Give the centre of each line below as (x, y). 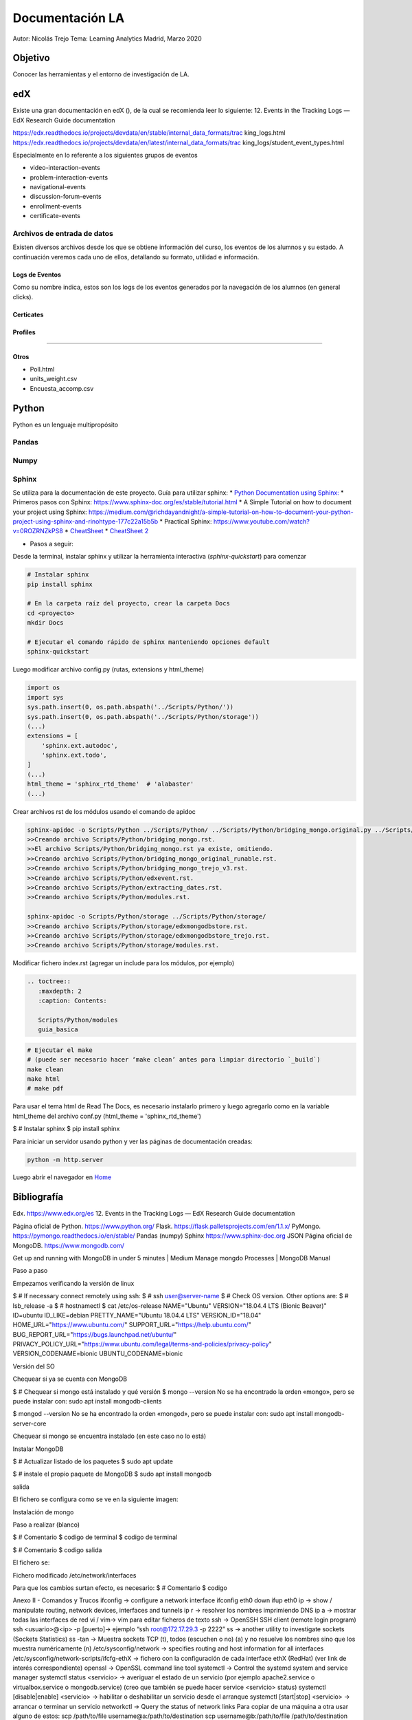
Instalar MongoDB (38, 1449)
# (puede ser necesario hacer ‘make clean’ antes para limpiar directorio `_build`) (174, 1060)
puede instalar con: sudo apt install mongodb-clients (87, 1401)
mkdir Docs (45, 623)
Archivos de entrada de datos (63, 234)
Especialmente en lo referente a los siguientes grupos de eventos (105, 155)
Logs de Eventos (37, 275)
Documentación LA (69, 18)
